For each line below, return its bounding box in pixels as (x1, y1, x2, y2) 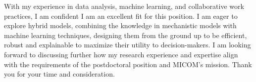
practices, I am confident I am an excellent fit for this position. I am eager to (4, 10, 238, 21)
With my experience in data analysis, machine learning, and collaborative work (4, 1, 244, 11)
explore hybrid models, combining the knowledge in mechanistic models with (4, 20, 237, 31)
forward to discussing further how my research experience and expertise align (4, 49, 238, 59)
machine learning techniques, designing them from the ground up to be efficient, (4, 30, 247, 40)
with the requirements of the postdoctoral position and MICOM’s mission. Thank (4, 59, 252, 69)
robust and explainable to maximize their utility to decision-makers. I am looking (4, 40, 251, 50)
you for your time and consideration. (4, 69, 115, 79)
